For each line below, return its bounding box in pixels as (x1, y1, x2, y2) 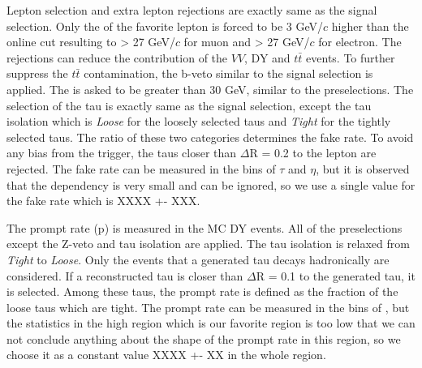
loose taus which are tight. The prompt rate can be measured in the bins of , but (6, 298, 410, 315)
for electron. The (318, 33, 402, 50)
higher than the (331, 17, 409, 34)
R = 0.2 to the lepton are (249, 144, 377, 161)
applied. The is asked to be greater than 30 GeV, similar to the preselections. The (6, 80, 414, 97)
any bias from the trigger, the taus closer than (6, 144, 237, 161)
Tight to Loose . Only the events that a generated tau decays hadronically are (6, 250, 390, 267)
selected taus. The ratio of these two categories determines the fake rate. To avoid (6, 128, 414, 145)
